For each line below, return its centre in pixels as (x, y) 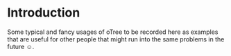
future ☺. (21, 46)
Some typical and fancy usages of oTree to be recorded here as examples (113, 32)
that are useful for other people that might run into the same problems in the (116, 39)
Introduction (44, 13)
